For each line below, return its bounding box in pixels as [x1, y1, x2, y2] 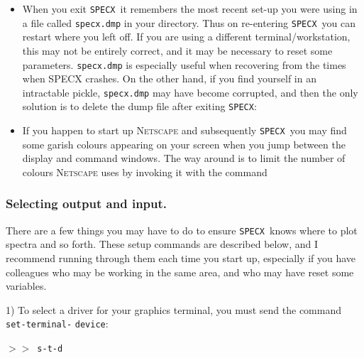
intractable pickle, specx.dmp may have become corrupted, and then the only [22, 85, 358, 99]
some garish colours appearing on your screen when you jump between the [22, 136, 346, 151]
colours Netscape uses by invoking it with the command [22, 164, 268, 179]
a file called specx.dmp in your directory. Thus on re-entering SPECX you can [22, 15, 355, 30]
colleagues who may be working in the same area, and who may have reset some [6, 264, 354, 279]
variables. [6, 278, 47, 293]
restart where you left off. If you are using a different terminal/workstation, [22, 29, 351, 44]
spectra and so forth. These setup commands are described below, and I [6, 237, 319, 251]
